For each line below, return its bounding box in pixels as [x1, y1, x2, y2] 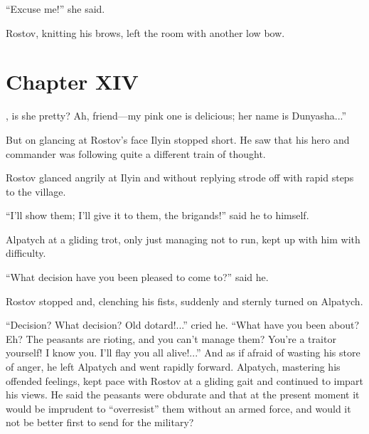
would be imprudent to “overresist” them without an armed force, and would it [6, 401, 351, 416]
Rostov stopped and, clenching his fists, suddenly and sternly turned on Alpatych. [6, 293, 363, 308]
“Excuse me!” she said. [6, 1, 105, 16]
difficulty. [6, 245, 46, 260]
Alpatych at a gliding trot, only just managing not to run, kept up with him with [6, 231, 360, 246]
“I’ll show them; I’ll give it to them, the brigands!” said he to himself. [6, 208, 309, 223]
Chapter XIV [6, 67, 139, 96]
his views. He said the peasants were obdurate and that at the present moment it [6, 387, 360, 402]
